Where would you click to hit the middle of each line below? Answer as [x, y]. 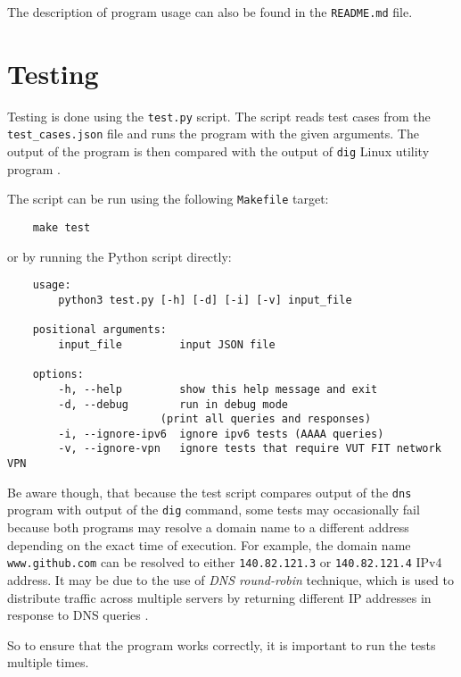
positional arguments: [99, 330]
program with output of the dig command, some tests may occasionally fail [214, 510]
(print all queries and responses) [266, 419]
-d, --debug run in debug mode [173, 404]
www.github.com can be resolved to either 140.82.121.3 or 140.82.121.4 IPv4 [225, 562]
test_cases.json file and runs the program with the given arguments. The [213, 134]
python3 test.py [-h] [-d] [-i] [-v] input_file [205, 300]
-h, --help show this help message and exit [218, 389]
